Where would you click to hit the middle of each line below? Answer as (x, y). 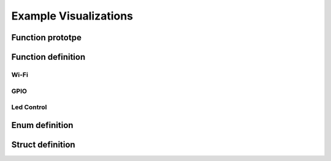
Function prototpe (47, 38)
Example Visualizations (72, 16)
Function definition (48, 57)
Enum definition (42, 125)
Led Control (29, 107)
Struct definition (44, 144)
